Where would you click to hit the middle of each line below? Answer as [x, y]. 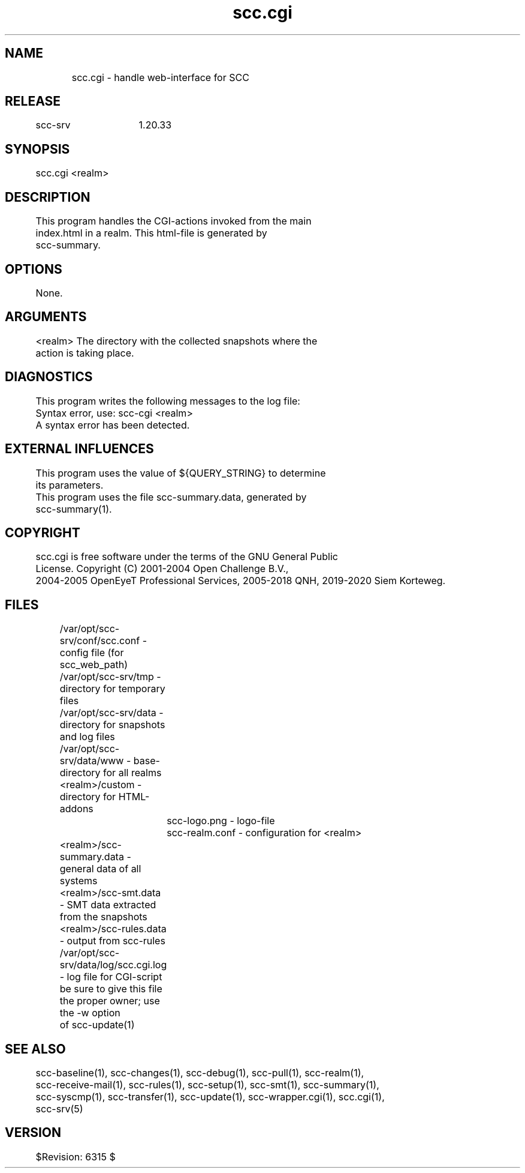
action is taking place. [85, 353]
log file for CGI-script [114, 977]
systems [79, 881]
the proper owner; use [110, 1001]
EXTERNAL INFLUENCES [79, 449]
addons [76, 809]
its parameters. [70, 485]
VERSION [33, 1133]
